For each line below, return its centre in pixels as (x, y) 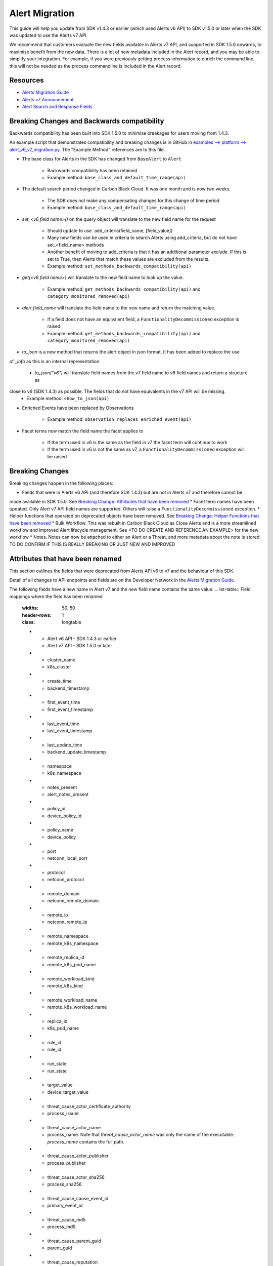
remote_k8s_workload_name (77, 1007)
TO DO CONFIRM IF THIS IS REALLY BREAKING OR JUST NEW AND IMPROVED (92, 544)
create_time (59, 681)
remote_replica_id (66, 958)
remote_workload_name (72, 1000)
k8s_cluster (59, 667)
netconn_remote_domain (73, 901)
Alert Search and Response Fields (57, 107)
